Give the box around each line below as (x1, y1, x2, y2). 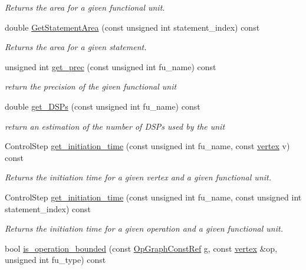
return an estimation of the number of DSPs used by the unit (5, 120, 225, 132)
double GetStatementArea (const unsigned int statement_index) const (5, 21, 260, 33)
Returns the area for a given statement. (5, 41, 147, 53)
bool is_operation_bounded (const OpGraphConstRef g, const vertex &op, (5, 242, 278, 254)
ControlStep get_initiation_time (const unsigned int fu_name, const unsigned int (5, 190, 302, 203)
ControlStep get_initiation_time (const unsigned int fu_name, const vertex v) (5, 140, 290, 152)
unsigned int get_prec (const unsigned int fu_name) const (5, 60, 216, 73)
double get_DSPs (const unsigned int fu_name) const (5, 100, 200, 112)
